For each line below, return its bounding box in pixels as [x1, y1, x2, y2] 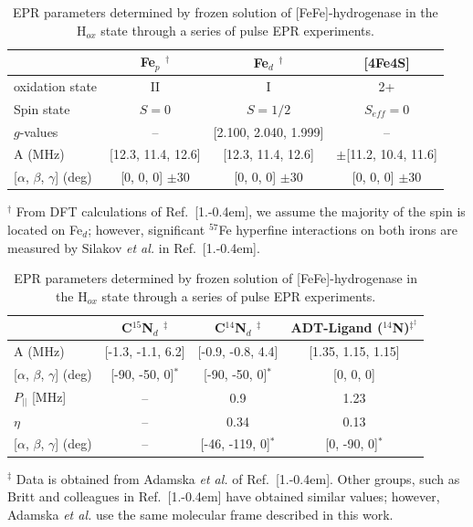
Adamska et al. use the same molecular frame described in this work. [7, 504, 394, 523]
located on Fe [7, 219, 83, 238]
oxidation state [14, 76, 98, 95]
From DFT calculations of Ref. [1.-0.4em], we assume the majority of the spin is [16, 202, 466, 221]
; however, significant [88, 219, 205, 238]
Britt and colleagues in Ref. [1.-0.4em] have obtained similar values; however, [7, 487, 440, 506]
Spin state [14, 99, 70, 118]
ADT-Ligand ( [290, 318, 384, 337]
